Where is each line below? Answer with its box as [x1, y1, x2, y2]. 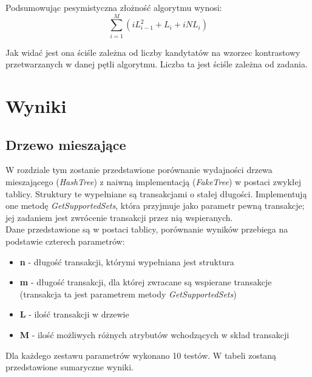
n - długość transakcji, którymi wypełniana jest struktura [19, 255, 234, 268]
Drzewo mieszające [5, 135, 126, 154]
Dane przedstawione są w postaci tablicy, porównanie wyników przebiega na [5, 223, 288, 236]
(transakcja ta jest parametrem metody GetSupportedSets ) [19, 287, 237, 300]
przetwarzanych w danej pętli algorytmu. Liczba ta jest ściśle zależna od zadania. [5, 58, 308, 70]
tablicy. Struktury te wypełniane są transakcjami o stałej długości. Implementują [5, 187, 307, 200]
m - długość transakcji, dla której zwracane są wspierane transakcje [19, 276, 272, 288]
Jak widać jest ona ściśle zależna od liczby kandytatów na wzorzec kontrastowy [5, 46, 300, 58]
